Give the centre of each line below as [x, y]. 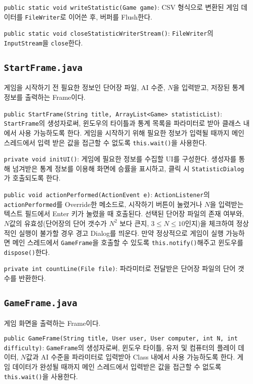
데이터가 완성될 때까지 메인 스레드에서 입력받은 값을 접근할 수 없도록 [117, 366]
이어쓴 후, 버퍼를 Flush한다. [110, 16]
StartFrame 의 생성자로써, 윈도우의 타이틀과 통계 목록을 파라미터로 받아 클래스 [123, 123]
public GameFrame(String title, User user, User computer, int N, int [121, 339]
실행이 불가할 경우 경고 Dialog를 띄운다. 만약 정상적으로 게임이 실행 [121, 233]
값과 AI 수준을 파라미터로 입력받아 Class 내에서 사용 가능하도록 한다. [130, 357]
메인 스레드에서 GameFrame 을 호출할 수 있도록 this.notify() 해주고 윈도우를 [128, 242]
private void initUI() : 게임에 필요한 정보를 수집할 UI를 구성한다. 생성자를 [120, 159]
